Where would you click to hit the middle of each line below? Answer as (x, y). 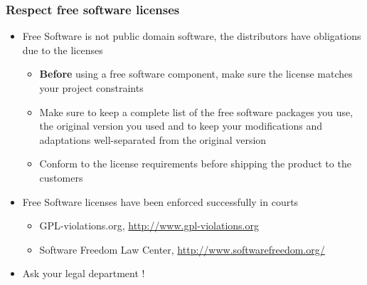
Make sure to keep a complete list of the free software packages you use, (196, 112)
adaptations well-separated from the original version (153, 139)
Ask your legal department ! (84, 273)
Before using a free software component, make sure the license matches (196, 74)
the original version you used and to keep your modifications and (181, 126)
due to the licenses (63, 50)
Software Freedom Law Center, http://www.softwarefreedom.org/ (182, 249)
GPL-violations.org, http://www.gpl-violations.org (149, 226)
